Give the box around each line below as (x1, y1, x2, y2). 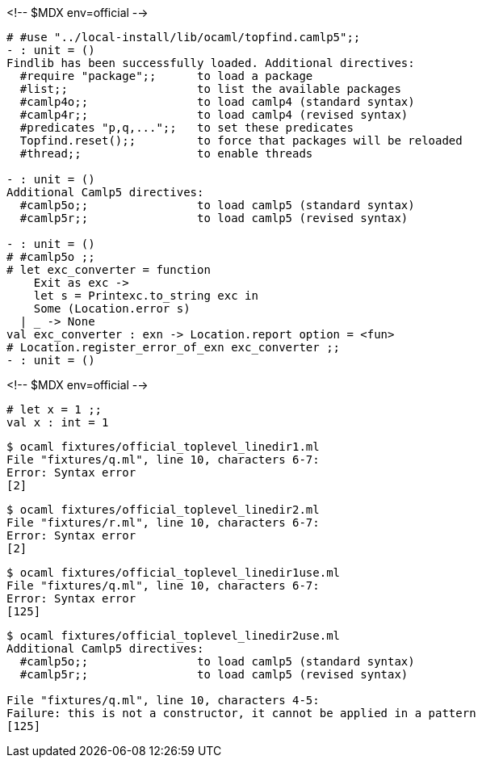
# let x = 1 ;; (6, 403, 103, 416)
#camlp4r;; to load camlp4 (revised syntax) (19, 108, 409, 121)
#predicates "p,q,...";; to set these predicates (19, 121, 354, 134)
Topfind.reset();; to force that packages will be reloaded (19, 134, 463, 147)
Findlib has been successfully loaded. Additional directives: (6, 57, 415, 69)
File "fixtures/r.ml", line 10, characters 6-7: (6, 516, 320, 529)
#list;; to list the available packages (19, 82, 401, 95)
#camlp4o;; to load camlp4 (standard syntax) (19, 95, 415, 108)
